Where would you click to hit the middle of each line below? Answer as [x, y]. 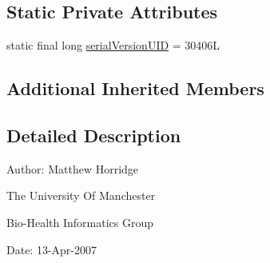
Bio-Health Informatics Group [80, 222]
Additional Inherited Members [135, 88]
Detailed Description [94, 135]
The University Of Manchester [81, 195]
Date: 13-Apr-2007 [52, 249]
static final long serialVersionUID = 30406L [113, 45]
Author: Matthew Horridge [73, 168]
